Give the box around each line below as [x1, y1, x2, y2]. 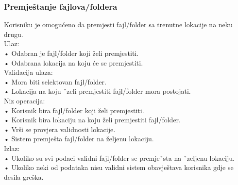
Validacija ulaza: [4, 67, 53, 77]
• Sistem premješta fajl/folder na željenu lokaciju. [4, 134, 154, 144]
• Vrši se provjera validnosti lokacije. [4, 124, 116, 134]
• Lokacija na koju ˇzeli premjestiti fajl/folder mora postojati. [4, 86, 191, 96]
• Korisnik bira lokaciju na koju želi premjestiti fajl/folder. [4, 115, 181, 125]
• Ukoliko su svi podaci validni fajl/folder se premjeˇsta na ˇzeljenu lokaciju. [4, 152, 235, 163]
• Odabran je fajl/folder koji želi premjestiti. [4, 48, 139, 58]
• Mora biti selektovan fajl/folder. [4, 76, 106, 86]
